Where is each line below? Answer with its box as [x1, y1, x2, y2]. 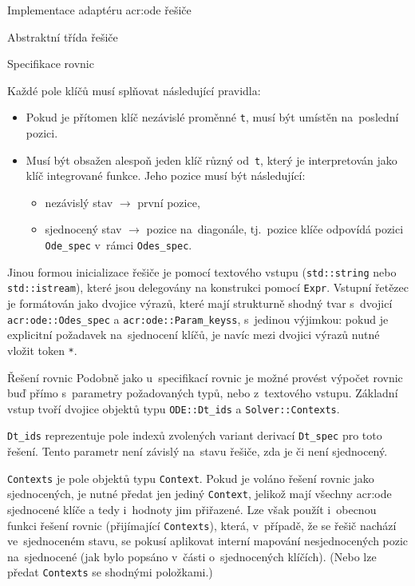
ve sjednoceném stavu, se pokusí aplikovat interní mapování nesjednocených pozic [7, 532, 409, 549]
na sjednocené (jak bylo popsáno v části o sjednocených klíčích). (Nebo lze [7, 548, 377, 564]
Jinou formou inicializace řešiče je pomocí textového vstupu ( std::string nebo [7, 263, 397, 280]
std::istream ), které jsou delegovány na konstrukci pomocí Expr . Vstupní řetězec [7, 279, 409, 296]
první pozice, [137, 193, 200, 210]
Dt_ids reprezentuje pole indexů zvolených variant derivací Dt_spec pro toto [7, 427, 382, 444]
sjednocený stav [45, 221, 122, 237]
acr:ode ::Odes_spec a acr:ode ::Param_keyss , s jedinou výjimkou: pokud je [7, 310, 389, 327]
